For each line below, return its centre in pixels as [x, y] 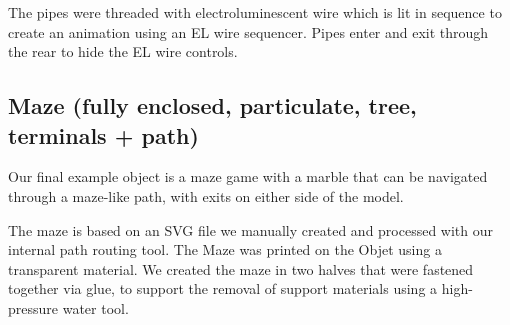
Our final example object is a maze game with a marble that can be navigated [248, 176]
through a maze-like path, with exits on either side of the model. [206, 195]
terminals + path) [103, 134]
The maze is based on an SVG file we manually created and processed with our [251, 229]
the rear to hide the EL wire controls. [123, 51]
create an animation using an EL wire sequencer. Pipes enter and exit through [248, 31]
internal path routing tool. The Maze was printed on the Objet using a [225, 249]
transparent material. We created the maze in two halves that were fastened [241, 268]
